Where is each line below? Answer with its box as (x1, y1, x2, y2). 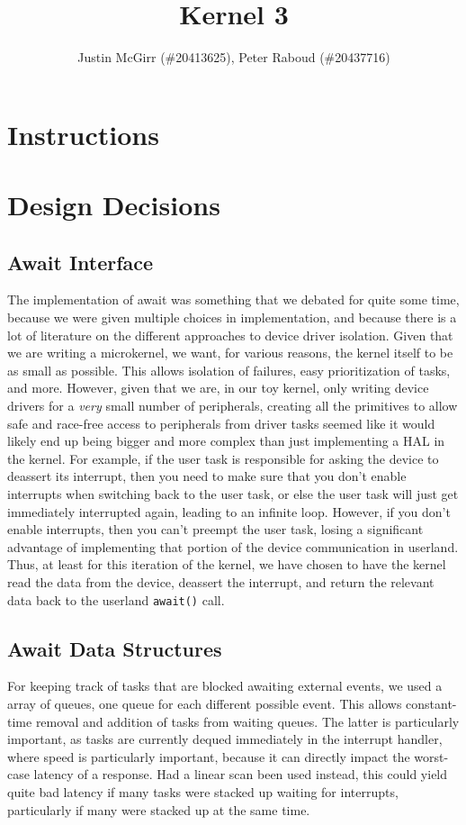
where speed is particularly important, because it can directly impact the (7, 747, 410, 766)
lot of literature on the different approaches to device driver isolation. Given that (7, 325, 453, 344)
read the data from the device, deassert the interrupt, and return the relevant (7, 572, 435, 591)
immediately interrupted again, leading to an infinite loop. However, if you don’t (7, 502, 451, 521)
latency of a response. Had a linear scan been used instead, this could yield (33, 765, 448, 784)
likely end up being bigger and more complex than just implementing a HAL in (7, 431, 445, 450)
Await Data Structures (7, 634, 222, 662)
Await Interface (7, 248, 154, 276)
